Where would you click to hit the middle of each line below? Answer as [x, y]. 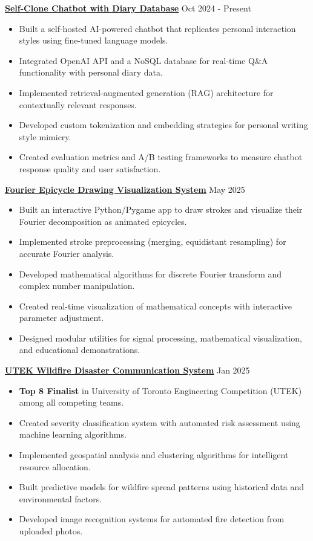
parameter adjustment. [61, 318]
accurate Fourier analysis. [67, 253]
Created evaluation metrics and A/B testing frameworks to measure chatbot [161, 157]
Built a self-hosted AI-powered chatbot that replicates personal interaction [157, 28]
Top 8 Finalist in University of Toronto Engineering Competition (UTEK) [160, 390]
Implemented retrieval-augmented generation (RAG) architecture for [146, 92]
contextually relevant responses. [78, 104]
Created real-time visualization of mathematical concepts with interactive [155, 306]
